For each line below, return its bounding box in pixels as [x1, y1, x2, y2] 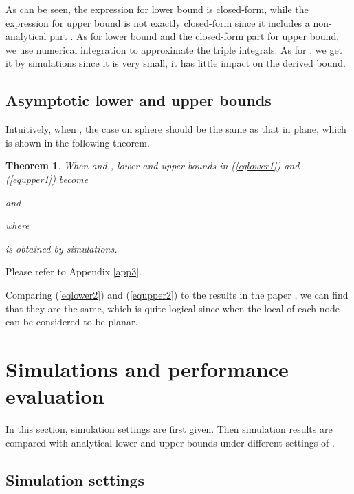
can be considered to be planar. [5, 314, 138, 329]
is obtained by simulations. [5, 241, 118, 255]
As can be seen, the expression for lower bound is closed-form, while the [5, 2, 309, 16]
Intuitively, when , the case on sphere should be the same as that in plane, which [5, 122, 346, 136]
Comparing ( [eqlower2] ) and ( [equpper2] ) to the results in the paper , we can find [5, 287, 349, 301]
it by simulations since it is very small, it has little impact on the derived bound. [5, 56, 346, 70]
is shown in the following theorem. [5, 135, 150, 149]
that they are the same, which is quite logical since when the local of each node [5, 301, 340, 315]
